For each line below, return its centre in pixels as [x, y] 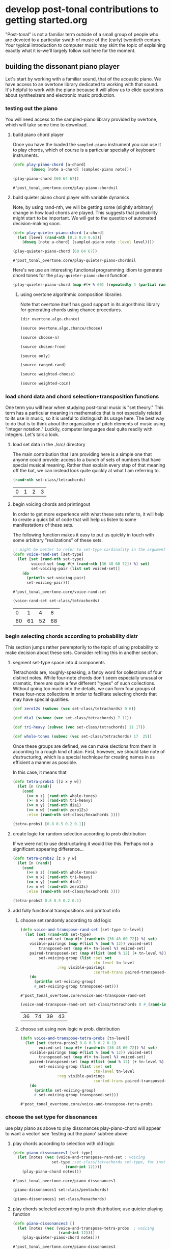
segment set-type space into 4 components [59, 663]
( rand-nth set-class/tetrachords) [49, 480]
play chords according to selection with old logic [64, 1143]
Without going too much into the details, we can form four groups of [84, 689]
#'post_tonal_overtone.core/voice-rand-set [60, 592]
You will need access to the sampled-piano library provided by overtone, [81, 119]
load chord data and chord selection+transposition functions [82, 396]
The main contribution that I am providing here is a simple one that [82, 454]
